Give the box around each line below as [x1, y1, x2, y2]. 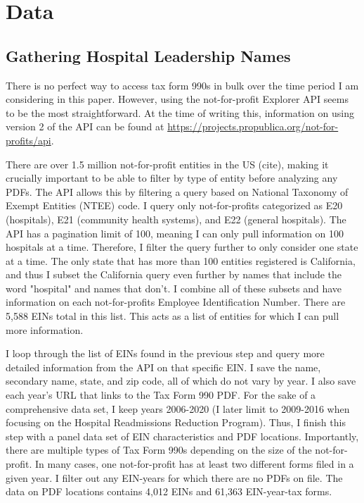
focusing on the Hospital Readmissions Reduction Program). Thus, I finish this [6, 415, 346, 430]
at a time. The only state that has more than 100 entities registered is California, [6, 253, 356, 268]
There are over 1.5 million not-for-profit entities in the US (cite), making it [6, 156, 329, 171]
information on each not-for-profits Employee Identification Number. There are [6, 294, 346, 309]
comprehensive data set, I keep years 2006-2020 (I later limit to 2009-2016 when [6, 401, 350, 416]
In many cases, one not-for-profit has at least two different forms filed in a [35, 457, 354, 471]
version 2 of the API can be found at [6, 119, 164, 134]
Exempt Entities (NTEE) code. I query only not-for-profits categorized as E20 [6, 198, 343, 213]
